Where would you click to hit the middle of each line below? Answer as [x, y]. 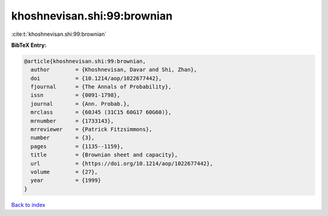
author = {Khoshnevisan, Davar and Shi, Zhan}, [114, 70]
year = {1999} [66, 180]
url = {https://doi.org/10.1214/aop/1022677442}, [122, 163]
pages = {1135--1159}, [77, 146]
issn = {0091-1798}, [76, 95]
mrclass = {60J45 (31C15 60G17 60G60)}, [101, 112]
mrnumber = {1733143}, [72, 121]
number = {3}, [63, 138]
